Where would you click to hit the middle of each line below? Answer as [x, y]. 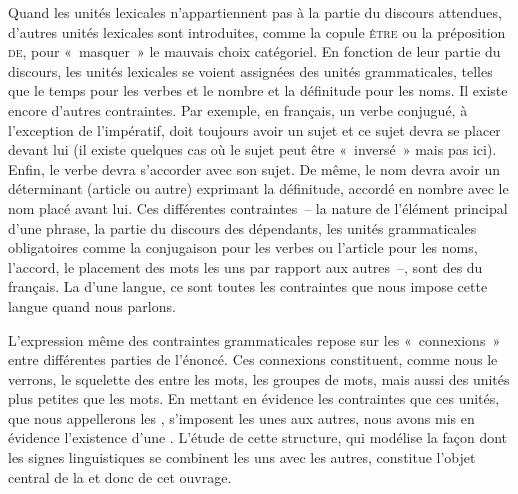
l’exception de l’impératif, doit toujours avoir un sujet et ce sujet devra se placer [254, 129]
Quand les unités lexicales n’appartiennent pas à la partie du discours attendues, [255, 12]
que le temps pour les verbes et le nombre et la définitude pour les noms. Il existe [258, 90]
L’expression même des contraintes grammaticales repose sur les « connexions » [254, 339]
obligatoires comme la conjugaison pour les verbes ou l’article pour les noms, [243, 247]
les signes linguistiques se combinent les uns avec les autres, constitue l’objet [242, 457]
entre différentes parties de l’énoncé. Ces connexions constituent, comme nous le [253, 359]
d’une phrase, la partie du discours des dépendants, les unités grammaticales [242, 227]
